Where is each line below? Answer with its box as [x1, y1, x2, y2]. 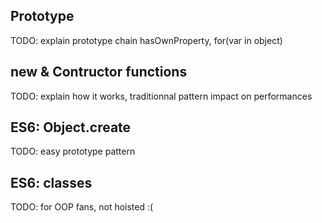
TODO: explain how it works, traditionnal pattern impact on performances [10, 90, 313, 102]
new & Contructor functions [10, 64, 188, 81]
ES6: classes [10, 174, 93, 191]
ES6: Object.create [10, 119, 132, 136]
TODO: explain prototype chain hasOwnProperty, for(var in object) [10, 34, 283, 46]
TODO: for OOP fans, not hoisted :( [10, 201, 154, 213]
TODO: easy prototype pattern [10, 145, 136, 158]
